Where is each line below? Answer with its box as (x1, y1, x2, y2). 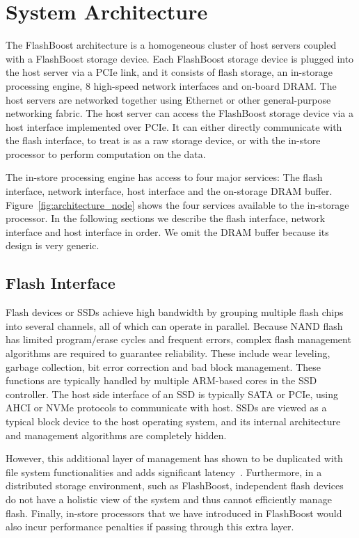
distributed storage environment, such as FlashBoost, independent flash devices (6, 478, 344, 493)
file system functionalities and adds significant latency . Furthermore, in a (6, 464, 322, 479)
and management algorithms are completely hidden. (6, 427, 227, 442)
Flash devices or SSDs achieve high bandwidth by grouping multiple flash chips (6, 305, 344, 319)
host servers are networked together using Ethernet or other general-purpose (6, 92, 331, 106)
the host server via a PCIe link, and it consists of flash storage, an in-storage (6, 65, 333, 79)
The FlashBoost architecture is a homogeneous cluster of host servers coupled (6, 38, 337, 52)
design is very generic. (6, 238, 99, 253)
